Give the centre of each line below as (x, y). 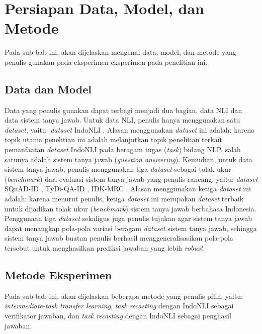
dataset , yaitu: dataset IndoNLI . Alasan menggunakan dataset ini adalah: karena (130, 129)
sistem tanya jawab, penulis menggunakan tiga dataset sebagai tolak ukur (118, 169)
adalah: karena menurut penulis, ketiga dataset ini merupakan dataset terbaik (124, 199)
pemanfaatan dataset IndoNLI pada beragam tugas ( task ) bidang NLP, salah (123, 149)
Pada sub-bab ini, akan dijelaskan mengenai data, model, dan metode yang (120, 52)
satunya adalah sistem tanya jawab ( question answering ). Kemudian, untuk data (128, 159)
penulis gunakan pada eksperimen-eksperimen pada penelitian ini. (106, 62)
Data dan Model (48, 89)
